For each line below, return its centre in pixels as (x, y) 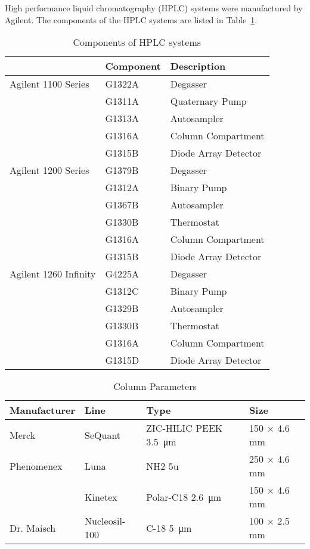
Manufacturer (43, 410)
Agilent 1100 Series (49, 84)
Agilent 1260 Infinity (53, 274)
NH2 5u (162, 466)
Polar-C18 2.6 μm (184, 497)
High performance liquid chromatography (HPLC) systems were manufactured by (154, 8)
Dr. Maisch (33, 528)
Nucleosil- (105, 521)
